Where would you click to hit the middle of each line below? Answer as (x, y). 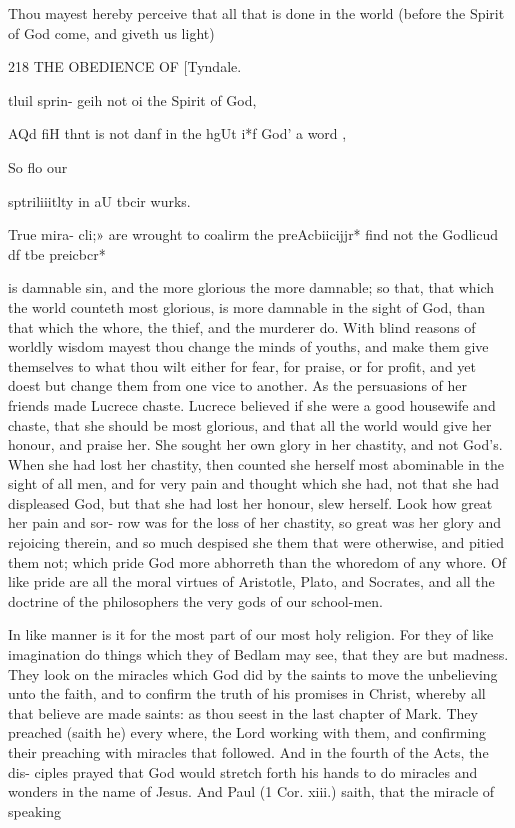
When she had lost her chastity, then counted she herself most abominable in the (256, 463)
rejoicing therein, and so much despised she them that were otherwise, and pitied (256, 542)
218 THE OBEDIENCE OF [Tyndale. (125, 66)
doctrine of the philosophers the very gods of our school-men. (195, 600)
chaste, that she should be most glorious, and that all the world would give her (250, 424)
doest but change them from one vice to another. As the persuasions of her (238, 385)
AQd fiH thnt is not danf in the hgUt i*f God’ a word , (177, 133)
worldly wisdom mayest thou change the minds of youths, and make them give (248, 346)
